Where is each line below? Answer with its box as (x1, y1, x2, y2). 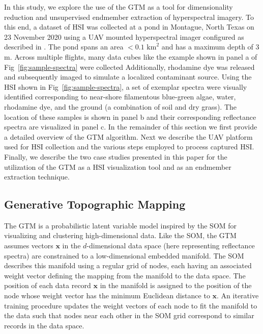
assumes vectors (4, 240, 53, 251)
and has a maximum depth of (161, 41, 253, 52)
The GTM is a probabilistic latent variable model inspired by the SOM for (4, 220, 237, 230)
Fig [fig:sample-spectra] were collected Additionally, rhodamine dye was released (4, 61, 255, 72)
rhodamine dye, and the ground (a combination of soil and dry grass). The (4, 101, 237, 112)
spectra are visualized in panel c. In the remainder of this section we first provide (4, 121, 257, 132)
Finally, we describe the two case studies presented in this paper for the (4, 151, 227, 162)
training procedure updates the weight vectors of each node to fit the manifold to (4, 300, 257, 311)
